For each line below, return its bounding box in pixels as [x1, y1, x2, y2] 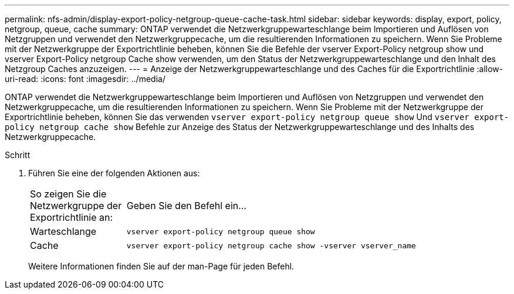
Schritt [5, 150, 31, 160]
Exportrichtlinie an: [30, 211, 113, 223]
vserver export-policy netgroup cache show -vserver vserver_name [126, 241, 416, 250]
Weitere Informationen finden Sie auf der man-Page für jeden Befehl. [28, 261, 295, 271]
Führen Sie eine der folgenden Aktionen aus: [28, 168, 200, 178]
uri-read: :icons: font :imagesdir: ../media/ [5, 74, 165, 84]
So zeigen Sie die [30, 188, 107, 200]
